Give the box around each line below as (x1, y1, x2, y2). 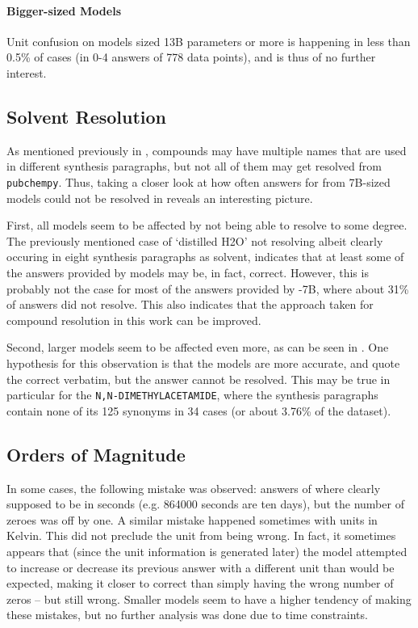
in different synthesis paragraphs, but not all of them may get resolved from (6, 158, 382, 175)
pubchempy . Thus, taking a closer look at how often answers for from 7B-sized (6, 173, 391, 190)
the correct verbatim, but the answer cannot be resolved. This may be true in (6, 370, 391, 387)
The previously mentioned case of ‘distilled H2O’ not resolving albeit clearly (6, 232, 383, 249)
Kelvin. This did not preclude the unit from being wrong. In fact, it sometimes (6, 527, 396, 544)
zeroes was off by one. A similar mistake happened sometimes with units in (6, 511, 378, 528)
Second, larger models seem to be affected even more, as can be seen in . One (6, 339, 389, 356)
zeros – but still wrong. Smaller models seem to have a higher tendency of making (6, 590, 412, 607)
